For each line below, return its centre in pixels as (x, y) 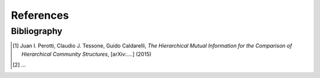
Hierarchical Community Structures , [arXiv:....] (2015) (87, 54)
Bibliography (36, 31)
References (40, 15)
